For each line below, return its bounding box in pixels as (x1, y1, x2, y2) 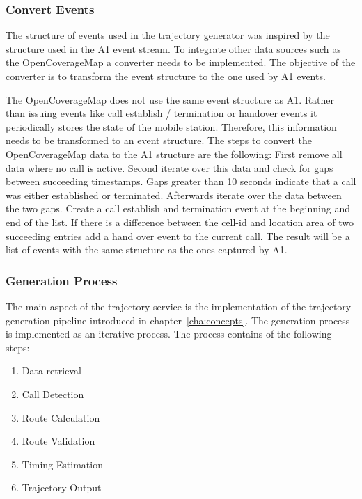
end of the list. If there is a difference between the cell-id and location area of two (6, 214, 354, 229)
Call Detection (22, 386, 84, 401)
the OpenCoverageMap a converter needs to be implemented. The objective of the (6, 55, 356, 70)
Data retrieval (22, 363, 81, 378)
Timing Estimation (22, 457, 103, 471)
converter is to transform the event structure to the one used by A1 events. (6, 69, 326, 83)
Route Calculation (22, 410, 100, 425)
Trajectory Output (22, 480, 102, 495)
